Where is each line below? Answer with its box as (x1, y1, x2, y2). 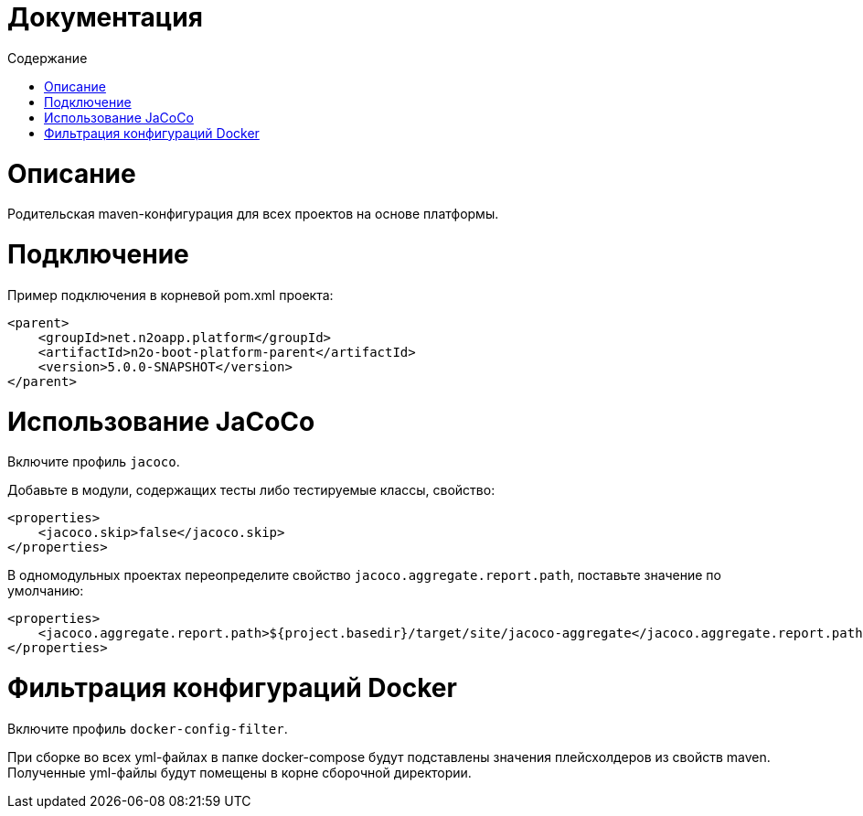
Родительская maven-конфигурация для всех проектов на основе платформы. (7, 206, 499, 222)
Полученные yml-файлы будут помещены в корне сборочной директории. (7, 764, 472, 780)
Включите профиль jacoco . (7, 454, 180, 470)
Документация (7, 2, 203, 33)
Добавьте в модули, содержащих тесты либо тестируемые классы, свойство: (7, 482, 495, 499)
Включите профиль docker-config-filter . (7, 720, 288, 736)
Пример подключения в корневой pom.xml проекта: (7, 286, 334, 303)
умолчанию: (7, 583, 84, 599)
